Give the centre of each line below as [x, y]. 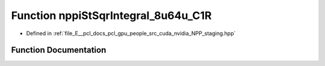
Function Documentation [59, 50]
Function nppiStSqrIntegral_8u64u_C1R [111, 15]
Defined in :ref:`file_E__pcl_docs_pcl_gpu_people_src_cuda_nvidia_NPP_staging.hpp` [131, 33]
